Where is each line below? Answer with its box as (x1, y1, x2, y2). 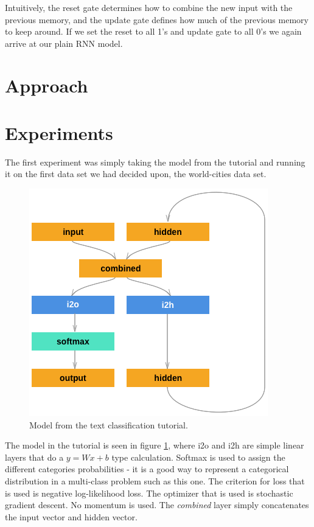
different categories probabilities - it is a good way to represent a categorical (5, 462, 289, 475)
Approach (5, 72, 88, 97)
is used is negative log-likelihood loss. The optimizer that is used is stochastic (5, 486, 293, 499)
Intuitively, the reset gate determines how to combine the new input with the (5, 1, 293, 13)
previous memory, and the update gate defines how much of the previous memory (5, 13, 309, 26)
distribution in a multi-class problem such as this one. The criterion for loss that (5, 475, 305, 487)
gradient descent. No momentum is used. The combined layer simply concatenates (5, 498, 309, 511)
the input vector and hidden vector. (5, 510, 138, 523)
